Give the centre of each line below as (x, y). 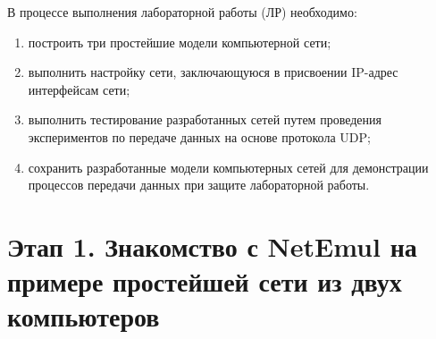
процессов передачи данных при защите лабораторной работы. (199, 185)
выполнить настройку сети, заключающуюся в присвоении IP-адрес (213, 72)
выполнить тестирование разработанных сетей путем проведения (205, 119)
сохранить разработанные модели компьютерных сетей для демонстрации (228, 167)
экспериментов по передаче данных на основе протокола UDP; (199, 136)
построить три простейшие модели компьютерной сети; (180, 42)
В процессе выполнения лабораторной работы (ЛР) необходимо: (182, 12)
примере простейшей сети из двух (205, 281)
